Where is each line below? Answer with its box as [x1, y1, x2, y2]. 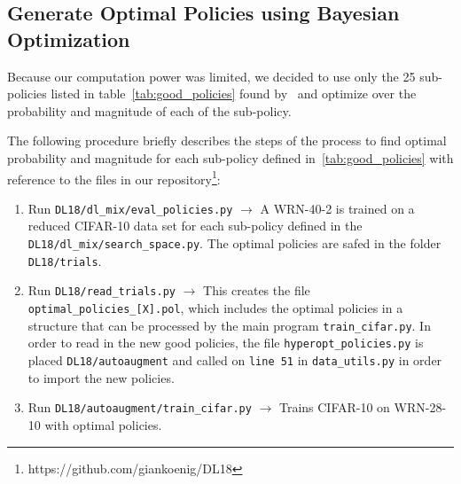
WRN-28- [394, 398, 447, 417]
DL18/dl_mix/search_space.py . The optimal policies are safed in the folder [27, 234, 441, 253]
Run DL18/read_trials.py [27, 281, 176, 300]
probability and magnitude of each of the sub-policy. [7, 101, 292, 120]
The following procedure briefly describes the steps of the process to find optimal [7, 131, 447, 150]
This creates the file [203, 281, 310, 300]
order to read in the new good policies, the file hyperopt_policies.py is [27, 333, 424, 352]
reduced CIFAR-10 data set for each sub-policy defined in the [27, 216, 363, 235]
